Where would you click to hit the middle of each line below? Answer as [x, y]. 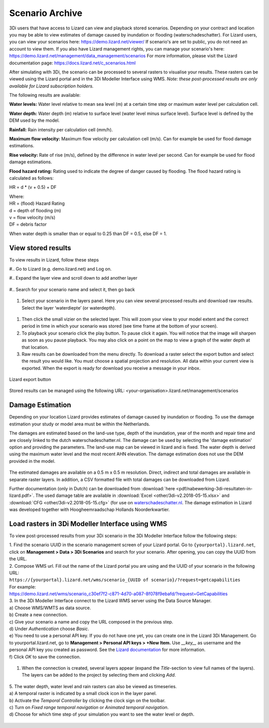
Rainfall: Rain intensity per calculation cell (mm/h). [61, 129]
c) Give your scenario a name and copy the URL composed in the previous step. [91, 622]
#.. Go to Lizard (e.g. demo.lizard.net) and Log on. [61, 269]
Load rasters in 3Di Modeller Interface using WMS [88, 524]
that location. [35, 347]
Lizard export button [30, 379]
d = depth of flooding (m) [35, 210]
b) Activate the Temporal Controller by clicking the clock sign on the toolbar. [87, 700]
